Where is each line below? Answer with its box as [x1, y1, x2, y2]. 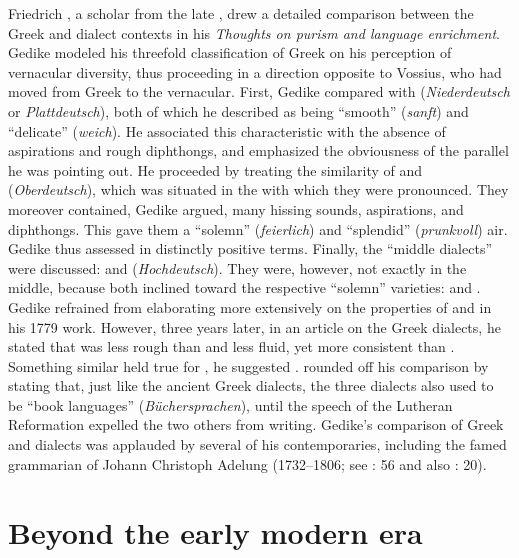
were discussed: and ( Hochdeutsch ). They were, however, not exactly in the [8, 257, 467, 278]
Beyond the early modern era [8, 512, 423, 553]
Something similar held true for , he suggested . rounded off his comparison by [8, 355, 489, 376]
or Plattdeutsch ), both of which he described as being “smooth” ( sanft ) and [8, 100, 469, 121]
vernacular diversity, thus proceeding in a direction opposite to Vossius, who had [8, 61, 502, 82]
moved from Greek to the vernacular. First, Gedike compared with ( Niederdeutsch [8, 81, 510, 102]
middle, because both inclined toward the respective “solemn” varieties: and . [8, 277, 481, 298]
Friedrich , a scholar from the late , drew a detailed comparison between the [8, 3, 474, 23]
